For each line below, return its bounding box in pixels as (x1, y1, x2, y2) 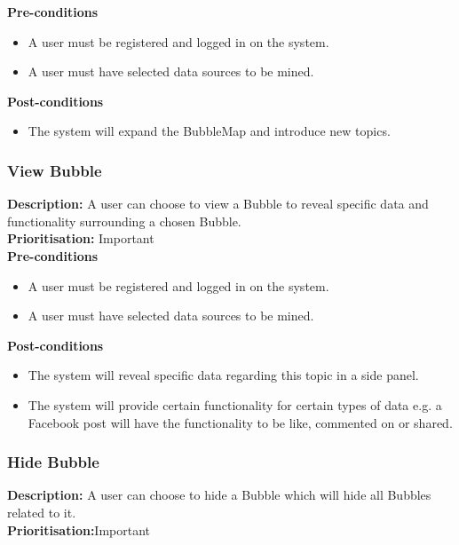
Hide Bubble (7, 451, 99, 473)
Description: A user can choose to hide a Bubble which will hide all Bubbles (7, 486, 431, 504)
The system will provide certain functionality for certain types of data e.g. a (28, 395, 442, 414)
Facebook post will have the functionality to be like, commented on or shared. (28, 413, 453, 431)
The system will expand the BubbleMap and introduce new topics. (28, 122, 391, 140)
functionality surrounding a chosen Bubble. (7, 211, 241, 230)
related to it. (7, 502, 76, 521)
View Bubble (7, 159, 102, 181)
